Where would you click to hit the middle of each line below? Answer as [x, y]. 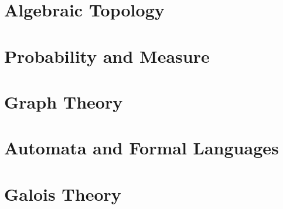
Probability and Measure [107, 55]
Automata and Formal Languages [141, 148]
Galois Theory [63, 193]
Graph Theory [64, 101]
